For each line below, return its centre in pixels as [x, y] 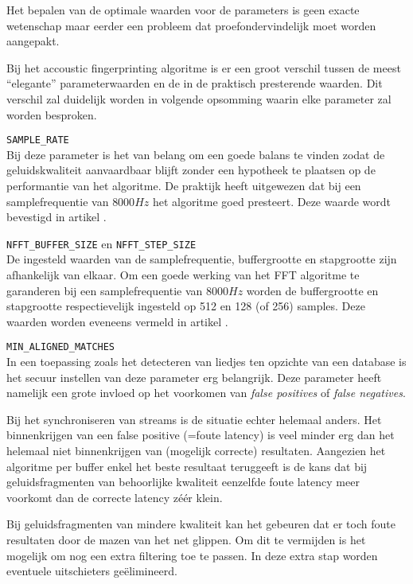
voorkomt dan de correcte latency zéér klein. [115, 497]
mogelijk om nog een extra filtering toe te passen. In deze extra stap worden [192, 555]
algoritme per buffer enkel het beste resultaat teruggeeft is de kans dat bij [187, 466]
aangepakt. [33, 41]
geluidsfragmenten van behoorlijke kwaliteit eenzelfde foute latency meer [183, 482]
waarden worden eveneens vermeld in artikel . [117, 321]
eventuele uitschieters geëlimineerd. [92, 571]
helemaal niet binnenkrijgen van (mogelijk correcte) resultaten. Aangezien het [196, 451]
